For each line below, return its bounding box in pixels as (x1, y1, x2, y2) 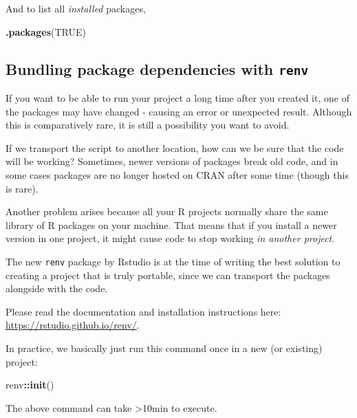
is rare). (6, 181, 39, 195)
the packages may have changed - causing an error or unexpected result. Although (6, 104, 352, 118)
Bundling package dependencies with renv (6, 58, 309, 79)
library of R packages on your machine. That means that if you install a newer (6, 217, 337, 232)
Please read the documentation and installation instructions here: (6, 304, 281, 318)
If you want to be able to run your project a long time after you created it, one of (6, 90, 349, 104)
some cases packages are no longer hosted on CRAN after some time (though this (6, 167, 349, 181)
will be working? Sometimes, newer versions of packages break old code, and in (6, 154, 338, 168)
